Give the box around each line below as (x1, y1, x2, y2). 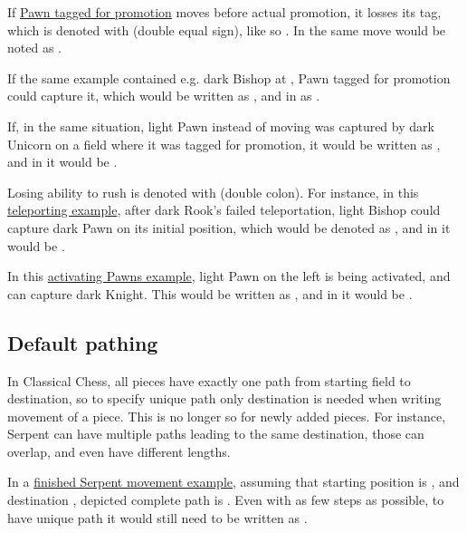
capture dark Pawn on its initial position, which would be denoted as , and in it (7, 218, 451, 237)
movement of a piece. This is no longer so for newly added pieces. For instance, (7, 406, 446, 425)
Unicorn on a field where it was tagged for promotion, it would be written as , (7, 134, 441, 153)
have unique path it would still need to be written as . (7, 508, 308, 527)
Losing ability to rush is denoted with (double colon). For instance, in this (7, 182, 419, 201)
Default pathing (7, 328, 158, 356)
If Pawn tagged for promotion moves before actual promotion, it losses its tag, (7, 3, 442, 21)
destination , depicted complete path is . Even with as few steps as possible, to (7, 490, 444, 509)
